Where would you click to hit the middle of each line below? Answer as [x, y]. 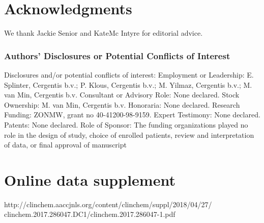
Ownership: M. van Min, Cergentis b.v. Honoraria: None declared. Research [122, 104]
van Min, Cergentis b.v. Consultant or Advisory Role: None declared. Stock [122, 95]
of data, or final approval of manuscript [65, 145]
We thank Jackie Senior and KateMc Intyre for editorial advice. [104, 33]
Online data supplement [90, 179]
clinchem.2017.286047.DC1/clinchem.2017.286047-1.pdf [90, 214]
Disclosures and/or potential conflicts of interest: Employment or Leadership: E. [129, 74]
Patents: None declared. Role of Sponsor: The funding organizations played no [126, 124]
